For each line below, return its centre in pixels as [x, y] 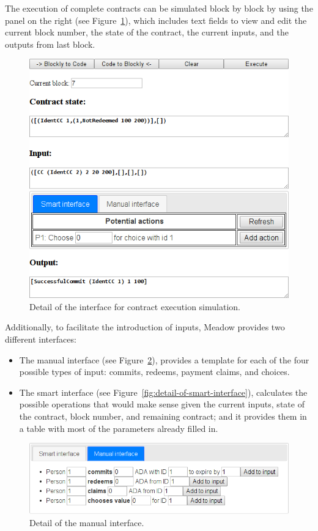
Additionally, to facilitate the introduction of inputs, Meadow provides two [145, 327]
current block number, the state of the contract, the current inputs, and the [147, 32]
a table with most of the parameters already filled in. [119, 428]
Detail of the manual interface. [87, 522]
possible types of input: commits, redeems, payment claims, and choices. [154, 372]
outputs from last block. [50, 44]
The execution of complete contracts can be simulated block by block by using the [159, 8]
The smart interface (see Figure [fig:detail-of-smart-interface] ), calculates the [163, 392]
